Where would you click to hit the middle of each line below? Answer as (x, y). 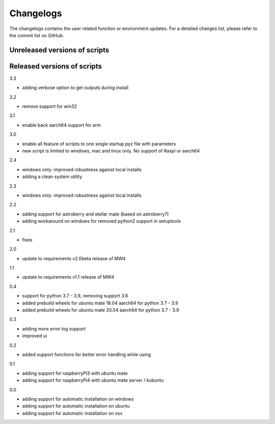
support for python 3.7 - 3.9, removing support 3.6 (75, 296)
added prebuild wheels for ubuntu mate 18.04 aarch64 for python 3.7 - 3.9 (100, 303)
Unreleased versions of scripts (59, 50)
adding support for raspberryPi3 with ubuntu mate (75, 373)
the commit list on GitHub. (37, 35)
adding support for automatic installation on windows (78, 399)
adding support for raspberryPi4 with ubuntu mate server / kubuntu (93, 380)
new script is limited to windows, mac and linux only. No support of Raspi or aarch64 (111, 150)
